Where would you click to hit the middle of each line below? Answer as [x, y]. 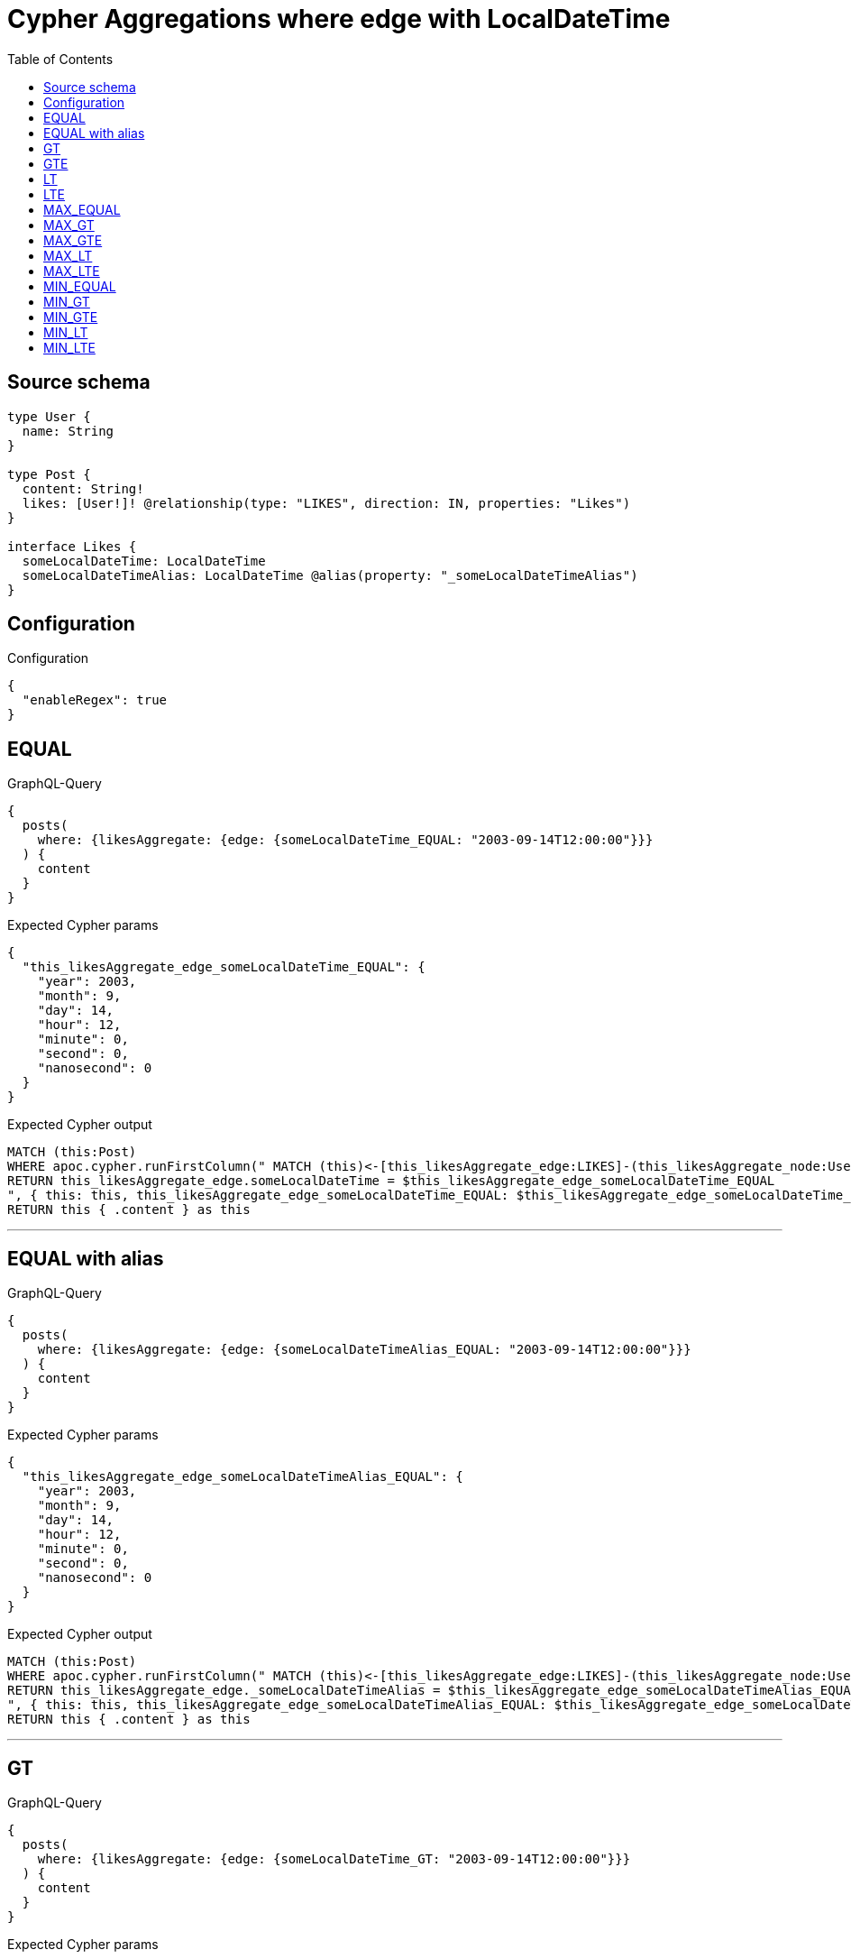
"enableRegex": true [95, 700]
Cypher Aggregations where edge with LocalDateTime [339, 19]
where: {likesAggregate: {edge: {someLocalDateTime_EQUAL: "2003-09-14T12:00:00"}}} [345, 840]
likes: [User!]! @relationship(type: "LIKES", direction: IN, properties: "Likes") [326, 503]
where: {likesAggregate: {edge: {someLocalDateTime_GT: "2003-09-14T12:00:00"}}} [334, 1858]
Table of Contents [60, 59]
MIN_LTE [69, 347]
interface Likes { [72, 546]
